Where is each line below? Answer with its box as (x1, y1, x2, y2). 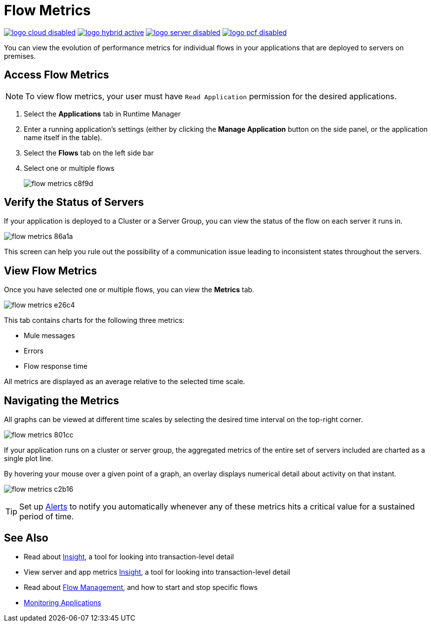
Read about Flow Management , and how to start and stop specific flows (24, 583, 258, 591)
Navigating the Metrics (4, 394, 119, 407)
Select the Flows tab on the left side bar (24, 148, 154, 157)
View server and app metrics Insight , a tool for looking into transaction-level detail (24, 567, 291, 576)
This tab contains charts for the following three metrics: (4, 316, 185, 325)
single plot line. (4, 454, 53, 463)
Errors (24, 347, 43, 355)
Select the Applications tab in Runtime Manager (24, 109, 181, 118)
